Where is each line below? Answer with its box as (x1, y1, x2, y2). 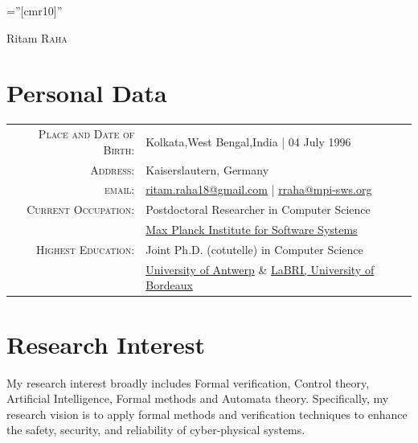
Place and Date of (38, 125, 135, 142)
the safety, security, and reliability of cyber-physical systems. (6, 421, 305, 438)
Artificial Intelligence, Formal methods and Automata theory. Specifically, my (6, 390, 389, 407)
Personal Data (6, 76, 167, 109)
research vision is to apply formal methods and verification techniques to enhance (6, 405, 408, 422)
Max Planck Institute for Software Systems (145, 221, 358, 238)
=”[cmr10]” (6, 2, 63, 18)
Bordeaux (145, 277, 193, 293)
